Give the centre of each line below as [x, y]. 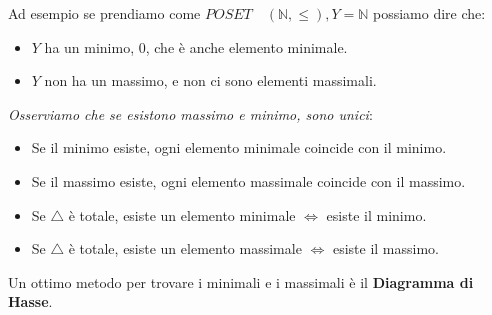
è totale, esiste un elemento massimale [185, 248]
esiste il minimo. [376, 214]
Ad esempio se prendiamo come [104, 13]
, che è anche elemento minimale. [246, 46]
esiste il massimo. [385, 248]
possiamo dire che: [429, 13]
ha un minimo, [89, 46]
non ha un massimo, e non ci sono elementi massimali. [210, 80]
